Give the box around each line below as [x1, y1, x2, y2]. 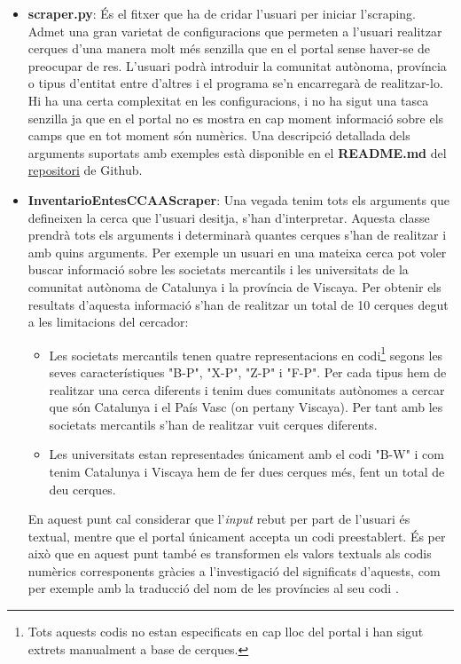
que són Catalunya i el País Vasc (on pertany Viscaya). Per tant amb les [49, 398, 443, 416]
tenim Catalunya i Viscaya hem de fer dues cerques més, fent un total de [49, 462, 445, 480]
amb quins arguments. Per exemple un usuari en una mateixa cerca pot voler [27, 242, 447, 261]
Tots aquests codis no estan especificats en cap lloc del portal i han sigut [27, 622, 424, 641]
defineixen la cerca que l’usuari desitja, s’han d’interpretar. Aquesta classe [27, 208, 430, 226]
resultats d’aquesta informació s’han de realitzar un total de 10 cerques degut [27, 295, 449, 313]
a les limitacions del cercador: [27, 312, 189, 331]
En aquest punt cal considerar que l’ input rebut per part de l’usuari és [27, 510, 410, 528]
